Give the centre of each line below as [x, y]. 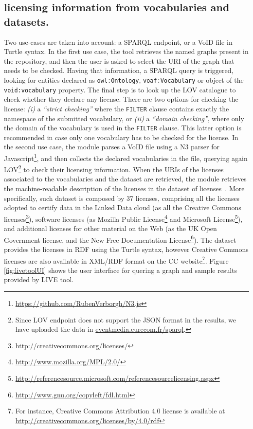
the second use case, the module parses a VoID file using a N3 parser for [112, 147]
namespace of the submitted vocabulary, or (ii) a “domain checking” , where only [124, 118]
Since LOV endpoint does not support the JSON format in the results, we [126, 319]
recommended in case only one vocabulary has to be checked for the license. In [121, 137]
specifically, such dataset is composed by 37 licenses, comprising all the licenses [122, 198]
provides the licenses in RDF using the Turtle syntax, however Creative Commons [126, 249]
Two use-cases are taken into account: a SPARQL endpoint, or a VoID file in [118, 42]
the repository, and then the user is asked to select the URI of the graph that [119, 61]
